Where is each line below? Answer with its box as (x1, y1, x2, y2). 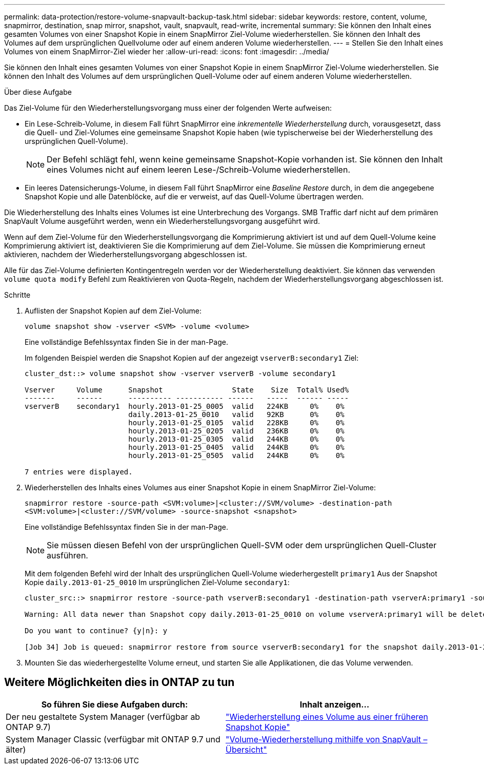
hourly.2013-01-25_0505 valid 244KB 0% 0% (128, 451, 345, 460)
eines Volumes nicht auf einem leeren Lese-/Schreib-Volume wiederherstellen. (47, 164, 350, 175)
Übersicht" (226, 744, 267, 755)
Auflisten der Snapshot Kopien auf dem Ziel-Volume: (25, 306, 202, 315)
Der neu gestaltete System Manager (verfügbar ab (6, 711, 200, 722)
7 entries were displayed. (25, 468, 133, 476)
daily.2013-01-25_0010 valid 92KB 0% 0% (128, 410, 345, 419)
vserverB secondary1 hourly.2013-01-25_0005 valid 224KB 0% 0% (25, 402, 345, 410)
